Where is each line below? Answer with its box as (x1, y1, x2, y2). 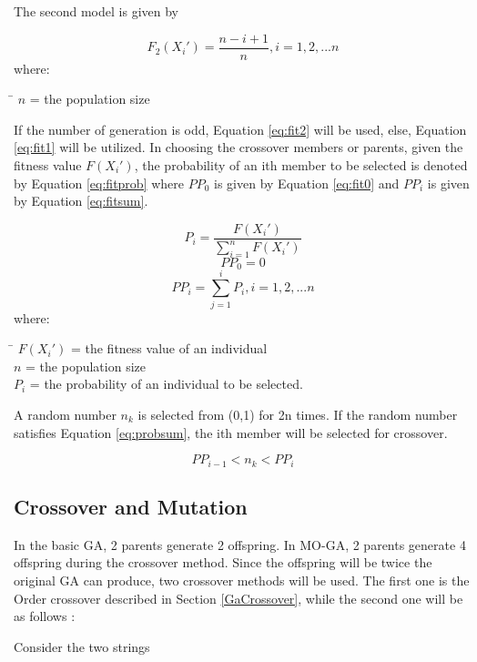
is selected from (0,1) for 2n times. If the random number (137, 404, 458, 423)
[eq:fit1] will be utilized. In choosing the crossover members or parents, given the (14, 137, 463, 157)
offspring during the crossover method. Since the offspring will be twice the (14, 553, 432, 572)
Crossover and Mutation (14, 493, 248, 520)
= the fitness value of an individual (70, 339, 268, 358)
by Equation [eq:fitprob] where (14, 173, 185, 192)
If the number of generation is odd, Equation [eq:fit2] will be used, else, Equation (14, 119, 467, 138)
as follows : (14, 606, 76, 626)
